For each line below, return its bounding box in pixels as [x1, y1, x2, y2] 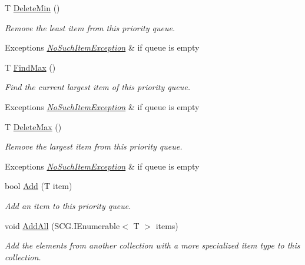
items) [155, 219, 178, 231]
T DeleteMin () [5, 2, 60, 14]
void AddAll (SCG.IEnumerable [5, 219, 120, 231]
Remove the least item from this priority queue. [5, 21, 175, 34]
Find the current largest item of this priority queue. [5, 81, 190, 93]
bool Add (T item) [5, 180, 72, 192]
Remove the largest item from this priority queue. [5, 140, 183, 153]
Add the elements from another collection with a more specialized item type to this [5, 239, 300, 251]
